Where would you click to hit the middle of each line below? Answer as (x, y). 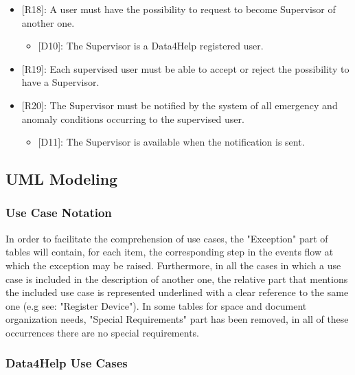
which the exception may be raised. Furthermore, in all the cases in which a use (173, 265)
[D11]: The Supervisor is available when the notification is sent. (171, 142)
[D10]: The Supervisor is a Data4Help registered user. (151, 46)
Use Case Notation (59, 213)
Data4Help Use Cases (67, 363)
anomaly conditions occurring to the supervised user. (133, 118)
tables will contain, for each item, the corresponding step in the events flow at (170, 252)
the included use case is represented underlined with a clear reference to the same (177, 292)
